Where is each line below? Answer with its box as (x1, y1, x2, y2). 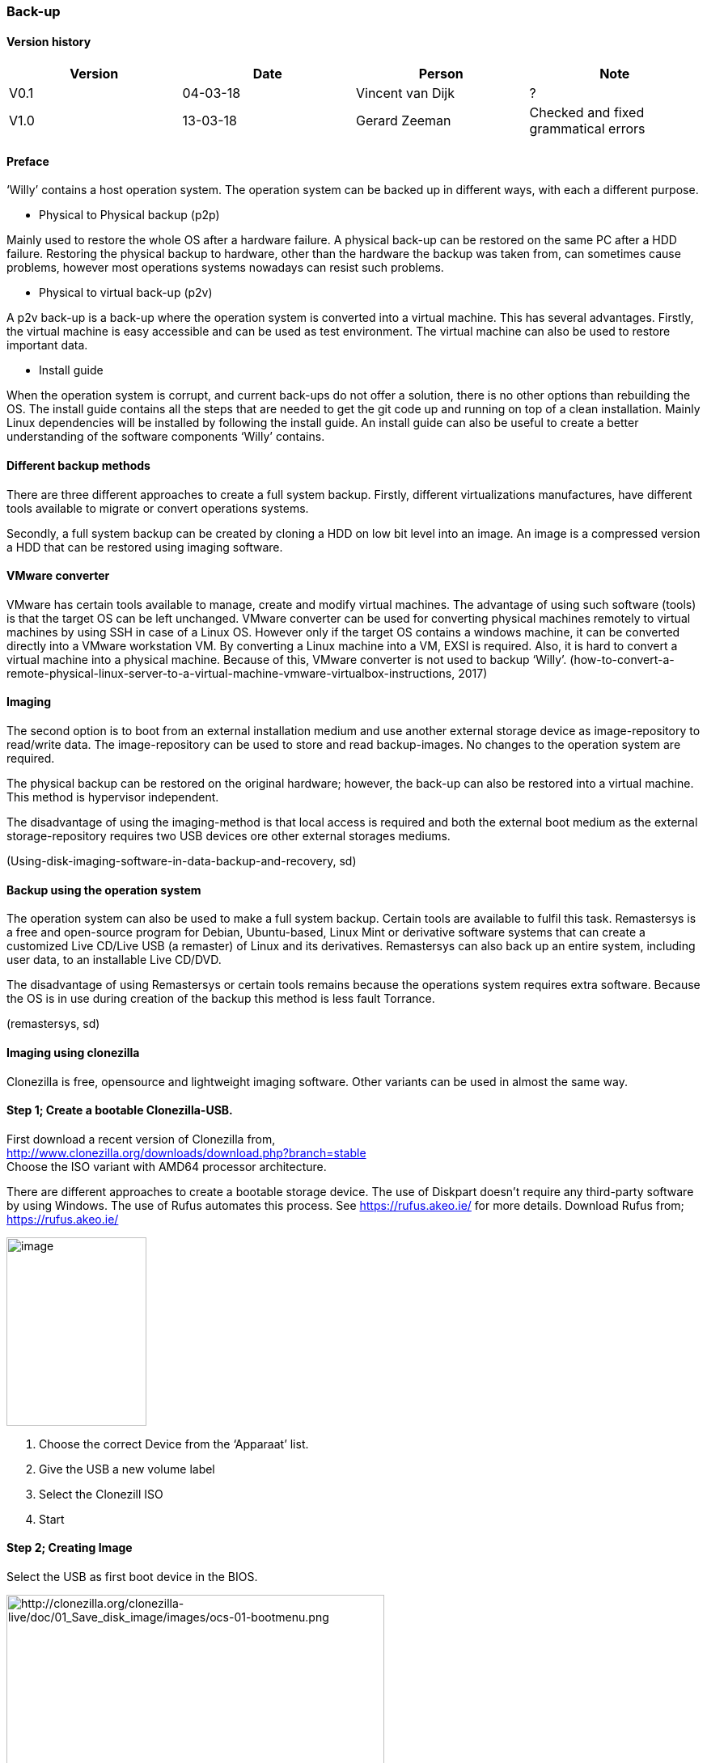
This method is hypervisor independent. (6, 790, 219, 805)
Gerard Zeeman (356, 112, 451, 129)
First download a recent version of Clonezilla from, (6, 1131, 276, 1146)
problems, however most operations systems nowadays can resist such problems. (6, 260, 444, 275)
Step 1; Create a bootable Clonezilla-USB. (6, 1103, 233, 1118)
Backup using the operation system (6, 882, 201, 897)
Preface (6, 154, 49, 168)
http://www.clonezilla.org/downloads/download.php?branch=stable (6, 1145, 366, 1160)
